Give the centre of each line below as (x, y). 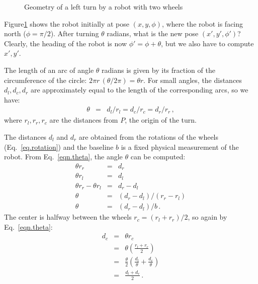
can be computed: (158, 157)
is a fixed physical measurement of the (180, 147)
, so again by (207, 217)
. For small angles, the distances (193, 80)
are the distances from (84, 120)
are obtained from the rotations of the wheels (149, 136)
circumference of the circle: (46, 80)
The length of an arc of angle (49, 70)
